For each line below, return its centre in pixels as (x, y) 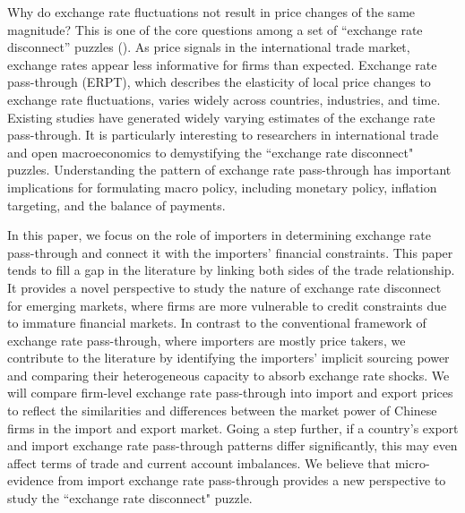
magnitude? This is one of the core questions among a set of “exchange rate (215, 29)
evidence (30, 480)
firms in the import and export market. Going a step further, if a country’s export (233, 427)
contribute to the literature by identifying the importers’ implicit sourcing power (228, 358)
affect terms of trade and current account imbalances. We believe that (199, 462)
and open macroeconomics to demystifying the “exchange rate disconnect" (211, 152)
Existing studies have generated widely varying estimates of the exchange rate (221, 117)
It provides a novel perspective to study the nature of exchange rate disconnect (224, 287)
